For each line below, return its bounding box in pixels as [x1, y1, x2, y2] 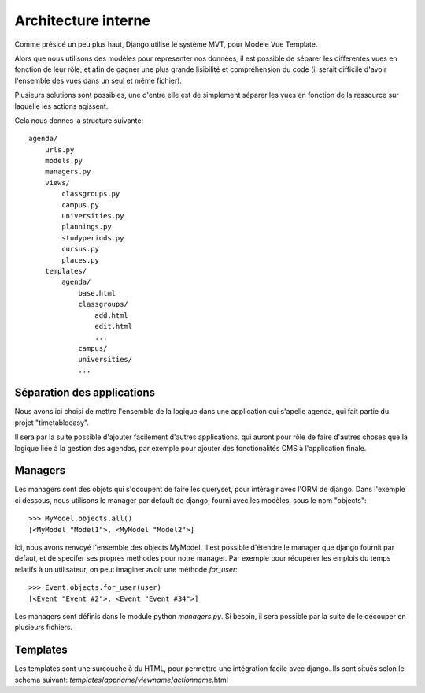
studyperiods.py [61, 233, 124, 242]
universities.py [61, 211, 124, 221]
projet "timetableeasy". [14, 418, 90, 427]
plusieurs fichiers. [14, 623, 73, 632]
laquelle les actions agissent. [14, 101, 109, 110]
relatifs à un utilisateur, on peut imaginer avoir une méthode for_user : [14, 564, 238, 574]
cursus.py [61, 244, 100, 254]
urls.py [44, 145, 75, 154]
